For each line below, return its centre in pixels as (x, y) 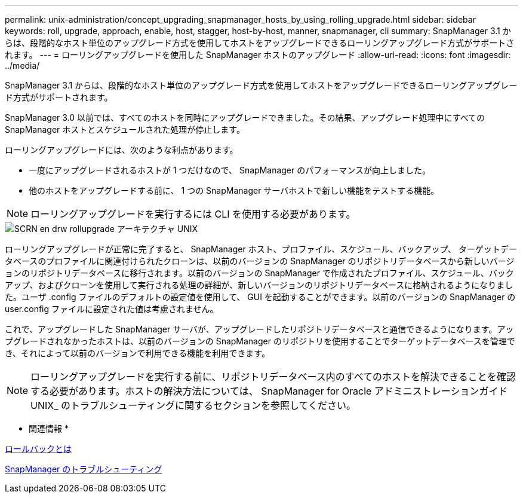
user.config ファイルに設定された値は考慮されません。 (112, 309)
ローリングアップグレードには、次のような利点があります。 (121, 150)
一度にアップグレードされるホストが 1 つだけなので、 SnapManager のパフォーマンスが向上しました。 (230, 170)
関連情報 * (49, 428)
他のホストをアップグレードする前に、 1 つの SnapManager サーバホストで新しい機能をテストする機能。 (234, 190)
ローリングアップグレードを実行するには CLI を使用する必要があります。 (193, 214)
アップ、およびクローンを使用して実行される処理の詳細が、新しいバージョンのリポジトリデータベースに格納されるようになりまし (259, 285)
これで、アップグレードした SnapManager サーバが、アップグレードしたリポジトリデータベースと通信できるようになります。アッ (259, 329)
